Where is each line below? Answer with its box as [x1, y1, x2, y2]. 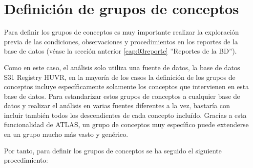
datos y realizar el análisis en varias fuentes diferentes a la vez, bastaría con [4, 100, 230, 111]
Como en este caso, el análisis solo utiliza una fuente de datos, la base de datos [4, 62, 240, 72]
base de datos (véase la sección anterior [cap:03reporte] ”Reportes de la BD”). [4, 46, 237, 56]
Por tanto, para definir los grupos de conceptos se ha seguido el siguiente [4, 145, 222, 155]
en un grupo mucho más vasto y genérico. [4, 129, 128, 139]
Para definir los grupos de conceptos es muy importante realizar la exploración [4, 27, 239, 37]
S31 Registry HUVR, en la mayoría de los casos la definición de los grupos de [4, 72, 235, 82]
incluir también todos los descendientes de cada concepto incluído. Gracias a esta [4, 110, 247, 120]
